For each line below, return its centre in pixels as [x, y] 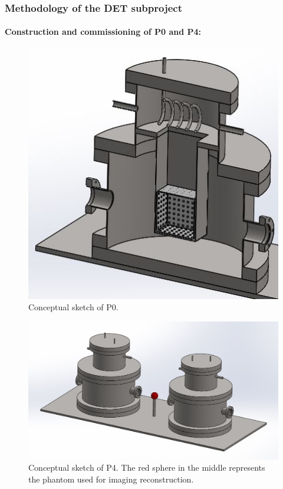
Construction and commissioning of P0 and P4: [103, 32]
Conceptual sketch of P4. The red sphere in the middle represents [147, 467]
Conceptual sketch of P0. [73, 307]
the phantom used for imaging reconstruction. [111, 479]
